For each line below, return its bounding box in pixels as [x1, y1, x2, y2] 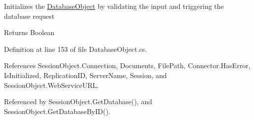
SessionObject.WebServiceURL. [4, 80, 99, 90]
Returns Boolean [4, 27, 55, 38]
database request [4, 10, 55, 21]
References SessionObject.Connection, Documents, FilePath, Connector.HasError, [4, 60, 251, 71]
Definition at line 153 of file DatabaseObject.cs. [4, 43, 147, 54]
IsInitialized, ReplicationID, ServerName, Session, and [4, 70, 167, 80]
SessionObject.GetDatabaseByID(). [4, 106, 110, 116]
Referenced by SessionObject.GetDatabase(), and [4, 96, 152, 107]
